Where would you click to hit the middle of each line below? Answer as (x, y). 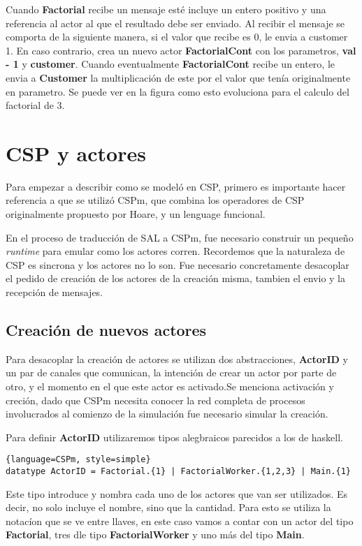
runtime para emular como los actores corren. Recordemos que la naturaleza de (175, 251)
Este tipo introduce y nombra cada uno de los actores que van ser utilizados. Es (177, 493)
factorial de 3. (35, 105)
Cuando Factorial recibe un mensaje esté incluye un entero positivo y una (166, 9)
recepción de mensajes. (55, 292)
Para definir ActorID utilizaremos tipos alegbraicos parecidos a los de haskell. (175, 437)
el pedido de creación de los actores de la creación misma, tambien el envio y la (175, 278)
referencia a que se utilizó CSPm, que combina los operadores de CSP (155, 200)
